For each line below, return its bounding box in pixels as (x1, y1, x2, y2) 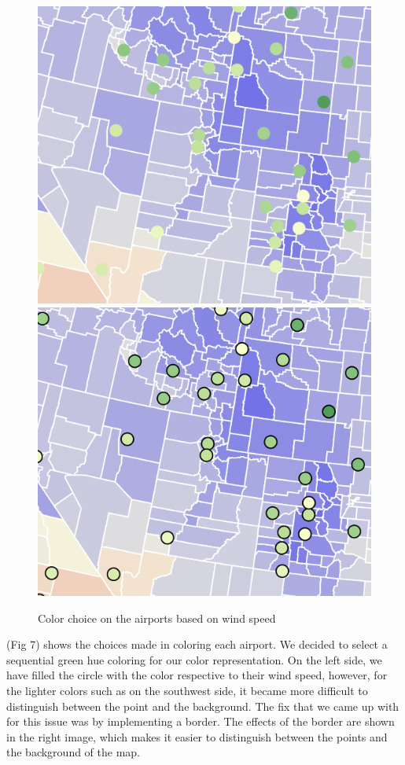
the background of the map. (6, 744, 141, 760)
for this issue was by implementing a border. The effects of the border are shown (6, 713, 395, 730)
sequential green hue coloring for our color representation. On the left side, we (6, 651, 382, 668)
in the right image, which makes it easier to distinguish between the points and (6, 728, 388, 745)
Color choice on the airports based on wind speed (38, 609, 276, 626)
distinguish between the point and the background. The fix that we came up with (6, 697, 399, 714)
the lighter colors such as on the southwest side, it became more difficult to (6, 682, 368, 698)
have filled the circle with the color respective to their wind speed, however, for (6, 667, 388, 683)
